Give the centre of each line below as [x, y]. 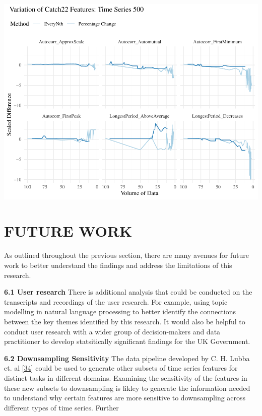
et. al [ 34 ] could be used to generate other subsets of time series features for [121, 368]
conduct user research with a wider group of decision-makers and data [112, 331]
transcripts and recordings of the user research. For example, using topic [116, 301]
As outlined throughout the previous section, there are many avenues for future [126, 255]
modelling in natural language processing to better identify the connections [120, 311]
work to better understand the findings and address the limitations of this [118, 265]
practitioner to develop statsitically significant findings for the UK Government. [127, 341]
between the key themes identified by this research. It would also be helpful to [125, 321]
